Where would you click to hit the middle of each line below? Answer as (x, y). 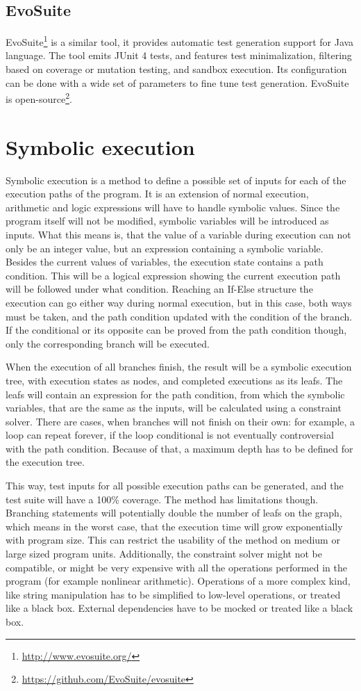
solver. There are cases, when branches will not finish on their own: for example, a (180, 421)
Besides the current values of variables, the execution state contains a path (165, 262)
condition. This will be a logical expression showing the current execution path (173, 275)
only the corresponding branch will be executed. (108, 343)
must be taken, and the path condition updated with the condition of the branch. (179, 316)
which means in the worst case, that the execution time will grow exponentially (174, 526)
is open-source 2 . (39, 98)
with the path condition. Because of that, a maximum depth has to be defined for (179, 448)
